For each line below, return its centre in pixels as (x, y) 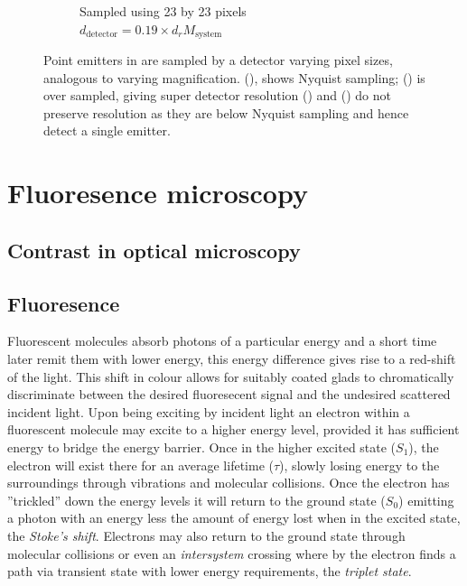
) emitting (426, 500)
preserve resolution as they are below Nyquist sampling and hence (226, 112)
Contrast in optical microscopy (154, 250)
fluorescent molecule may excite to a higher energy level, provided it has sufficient (233, 429)
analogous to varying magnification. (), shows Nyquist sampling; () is (234, 77)
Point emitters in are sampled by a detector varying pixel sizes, (218, 60)
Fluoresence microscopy (158, 193)
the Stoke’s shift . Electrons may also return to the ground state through (206, 535)
